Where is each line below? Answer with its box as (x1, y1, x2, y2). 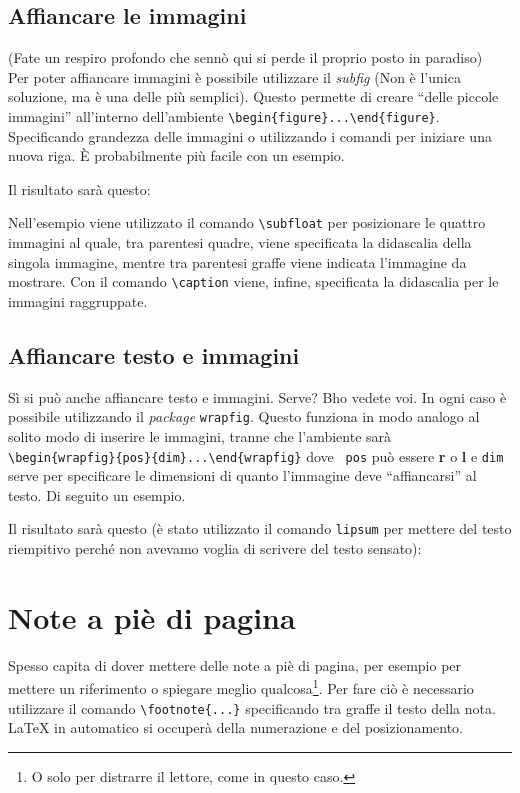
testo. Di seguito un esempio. (8, 484, 186, 505)
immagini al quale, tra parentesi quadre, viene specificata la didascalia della (8, 232, 472, 253)
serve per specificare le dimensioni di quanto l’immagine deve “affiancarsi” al (8, 465, 477, 486)
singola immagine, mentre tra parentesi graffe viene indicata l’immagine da (8, 251, 467, 272)
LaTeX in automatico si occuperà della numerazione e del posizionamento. (8, 717, 464, 738)
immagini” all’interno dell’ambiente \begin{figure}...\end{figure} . (8, 105, 440, 126)
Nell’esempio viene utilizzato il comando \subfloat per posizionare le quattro (8, 212, 486, 233)
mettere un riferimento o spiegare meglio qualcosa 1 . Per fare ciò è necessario (8, 675, 474, 699)
